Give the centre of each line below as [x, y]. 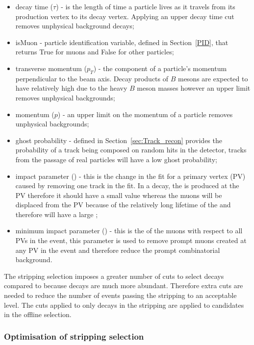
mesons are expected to [213, 78]
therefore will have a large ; [57, 214]
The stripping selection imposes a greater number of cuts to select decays [114, 276]
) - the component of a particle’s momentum [160, 68]
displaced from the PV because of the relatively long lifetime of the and [123, 205]
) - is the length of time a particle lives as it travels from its [146, 6]
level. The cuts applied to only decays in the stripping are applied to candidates [124, 305]
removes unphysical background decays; [75, 26]
